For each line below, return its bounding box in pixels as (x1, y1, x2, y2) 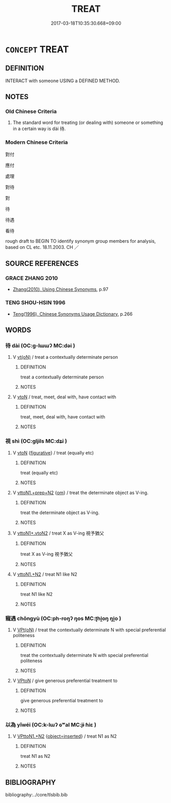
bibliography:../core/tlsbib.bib (5, 792, 68, 798)
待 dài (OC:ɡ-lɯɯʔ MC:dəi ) (5, 342, 75, 350)
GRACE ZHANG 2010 (5, 275, 58, 282)
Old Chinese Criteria (5, 108, 57, 115)
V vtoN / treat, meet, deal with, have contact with (12, 394, 117, 400)
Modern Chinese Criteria (5, 139, 68, 146)
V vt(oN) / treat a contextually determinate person (12, 354, 118, 360)
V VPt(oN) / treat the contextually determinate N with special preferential (12, 627, 166, 633)
